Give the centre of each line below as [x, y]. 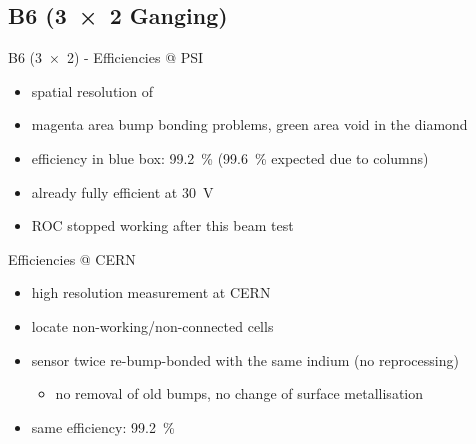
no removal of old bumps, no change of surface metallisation [239, 393]
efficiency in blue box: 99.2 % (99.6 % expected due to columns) [230, 157]
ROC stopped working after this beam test [162, 225]
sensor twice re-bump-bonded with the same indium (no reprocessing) [245, 359]
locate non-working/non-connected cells [152, 325]
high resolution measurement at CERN [151, 292]
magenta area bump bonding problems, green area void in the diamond [249, 124]
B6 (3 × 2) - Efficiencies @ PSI [106, 57]
